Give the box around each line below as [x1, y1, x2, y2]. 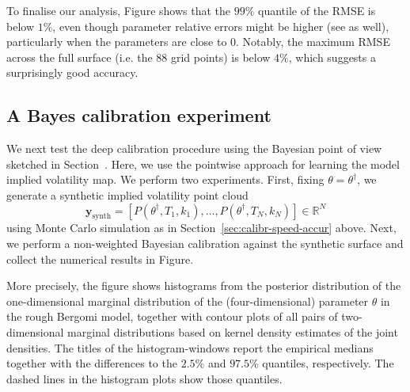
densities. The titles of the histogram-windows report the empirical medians [6, 339, 374, 356]
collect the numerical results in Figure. [6, 250, 194, 267]
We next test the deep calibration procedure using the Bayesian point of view [6, 140, 382, 157]
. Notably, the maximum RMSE [236, 33, 390, 50]
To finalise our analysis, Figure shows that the [6, 2, 230, 18]
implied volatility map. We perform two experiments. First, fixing [6, 171, 325, 188]
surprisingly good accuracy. [6, 64, 139, 81]
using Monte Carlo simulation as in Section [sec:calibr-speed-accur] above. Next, [6, 219, 397, 236]
